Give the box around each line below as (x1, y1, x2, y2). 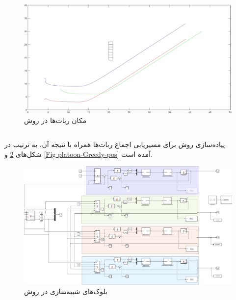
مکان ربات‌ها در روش (24, 115, 87, 125)
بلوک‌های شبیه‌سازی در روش (24, 286, 107, 297)
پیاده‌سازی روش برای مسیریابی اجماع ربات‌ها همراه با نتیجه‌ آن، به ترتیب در (4, 139, 225, 150)
